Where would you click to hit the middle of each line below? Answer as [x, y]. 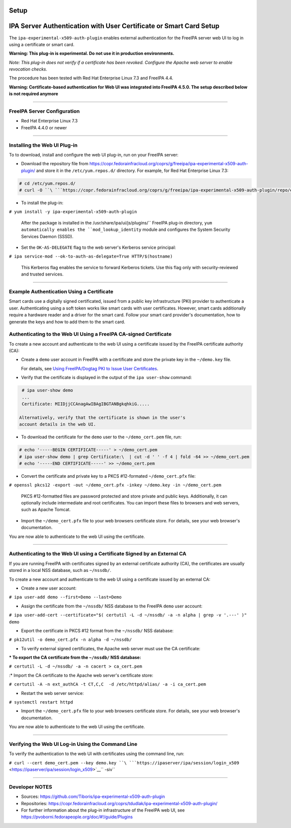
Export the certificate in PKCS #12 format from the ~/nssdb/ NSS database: [97, 630]
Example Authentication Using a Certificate [61, 292]
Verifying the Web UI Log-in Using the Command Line [73, 744]
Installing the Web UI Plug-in [43, 145]
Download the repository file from [55, 164]
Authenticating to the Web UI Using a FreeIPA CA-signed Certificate [90, 334]
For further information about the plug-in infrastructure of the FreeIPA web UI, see [103, 810]
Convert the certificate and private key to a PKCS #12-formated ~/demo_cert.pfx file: [108, 476]
